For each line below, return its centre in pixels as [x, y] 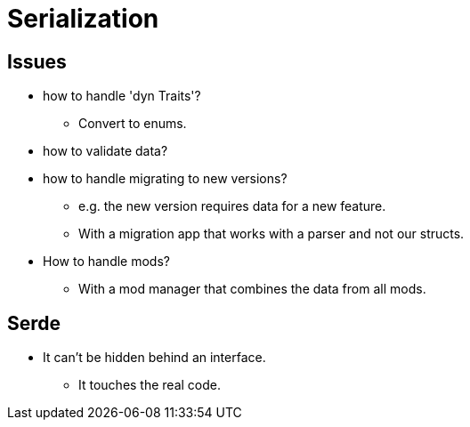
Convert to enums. [133, 124]
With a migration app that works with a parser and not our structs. [271, 234]
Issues [37, 61]
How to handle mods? [106, 262]
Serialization [83, 19]
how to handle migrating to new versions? [165, 179]
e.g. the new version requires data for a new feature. [232, 206]
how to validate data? [105, 151]
